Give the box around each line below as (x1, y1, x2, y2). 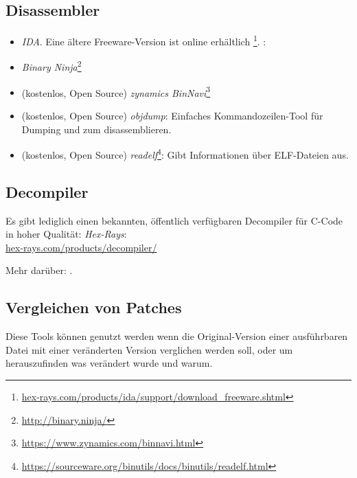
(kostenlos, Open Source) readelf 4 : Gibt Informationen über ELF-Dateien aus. (21, 146, 349, 161)
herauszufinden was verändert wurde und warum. (5, 356, 213, 370)
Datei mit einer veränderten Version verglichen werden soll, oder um (5, 342, 293, 356)
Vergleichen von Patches (5, 297, 182, 318)
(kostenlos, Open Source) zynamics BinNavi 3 (21, 83, 211, 100)
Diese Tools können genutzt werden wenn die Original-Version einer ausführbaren (5, 329, 348, 343)
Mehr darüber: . (5, 263, 73, 277)
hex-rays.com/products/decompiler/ (5, 240, 157, 254)
